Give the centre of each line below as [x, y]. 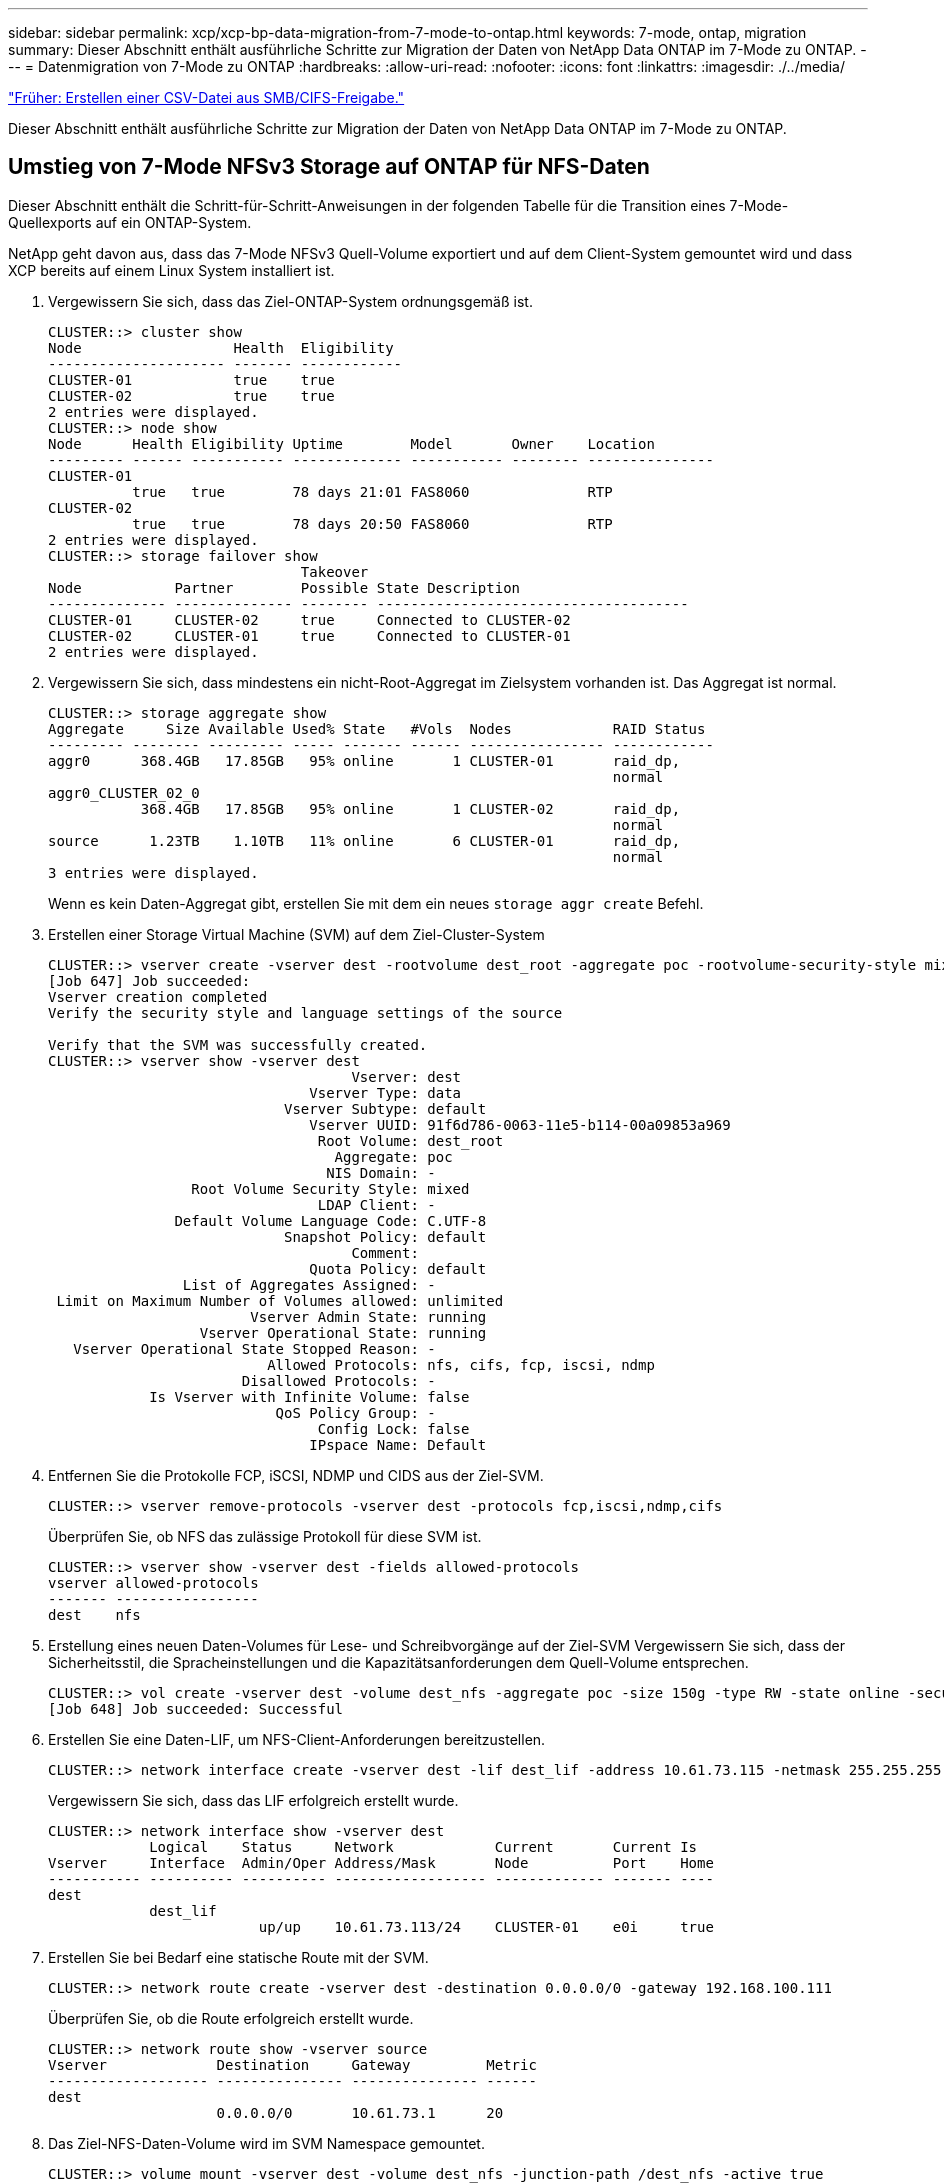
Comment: [385, 1252]
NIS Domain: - [381, 1172]
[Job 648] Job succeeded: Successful [196, 1708]
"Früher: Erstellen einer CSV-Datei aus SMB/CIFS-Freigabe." [206, 97]
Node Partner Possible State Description [284, 587]
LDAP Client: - [376, 1204]
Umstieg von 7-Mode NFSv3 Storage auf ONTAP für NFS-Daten [329, 167]
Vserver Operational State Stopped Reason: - [254, 1348]
